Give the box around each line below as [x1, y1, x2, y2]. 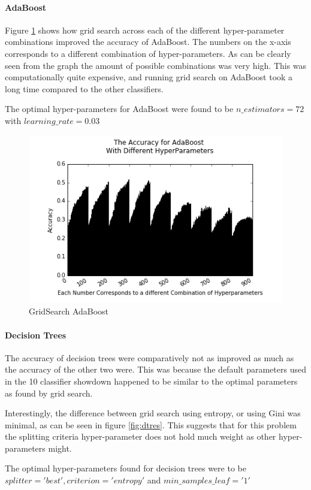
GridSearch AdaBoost [29, 305, 109, 317]
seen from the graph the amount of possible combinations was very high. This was [5, 59, 307, 71]
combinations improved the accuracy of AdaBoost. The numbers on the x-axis [5, 35, 291, 48]
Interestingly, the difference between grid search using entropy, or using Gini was [5, 407, 301, 419]
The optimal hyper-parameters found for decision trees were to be [5, 462, 246, 474]
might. [48, 441, 72, 454]
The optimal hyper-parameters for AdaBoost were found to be [5, 102, 234, 115]
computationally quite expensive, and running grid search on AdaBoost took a [5, 71, 293, 83]
